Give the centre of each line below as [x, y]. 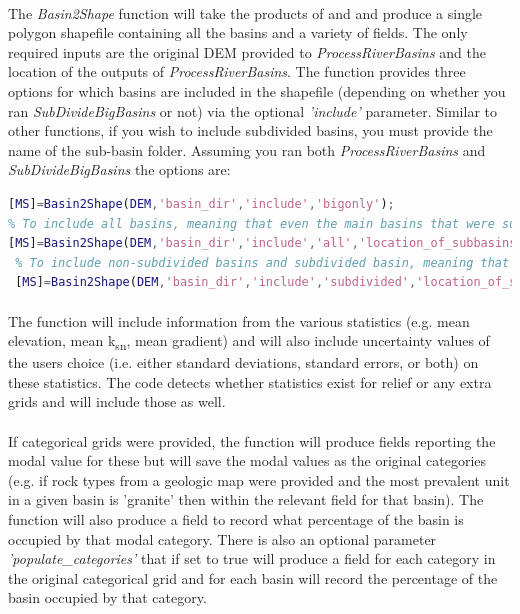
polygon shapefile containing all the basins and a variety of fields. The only [238, 32]
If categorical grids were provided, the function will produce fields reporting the [252, 440]
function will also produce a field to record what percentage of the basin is [236, 518]
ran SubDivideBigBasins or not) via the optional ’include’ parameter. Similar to [252, 110]
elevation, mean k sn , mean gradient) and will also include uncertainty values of [249, 341]
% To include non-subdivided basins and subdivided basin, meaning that [262, 262]
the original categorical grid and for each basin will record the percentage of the [253, 577]
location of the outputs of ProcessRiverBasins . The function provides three [237, 71]
